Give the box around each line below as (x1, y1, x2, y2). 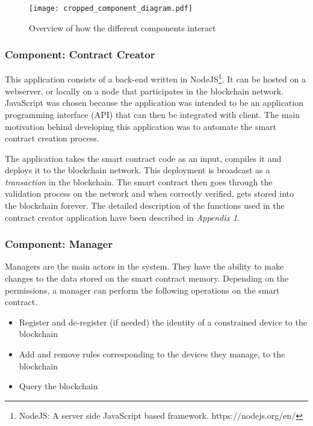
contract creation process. (5, 132, 99, 144)
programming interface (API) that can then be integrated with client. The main (5, 108, 300, 120)
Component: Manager (5, 236, 113, 252)
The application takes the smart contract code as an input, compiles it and (5, 152, 282, 164)
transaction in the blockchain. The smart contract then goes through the (5, 175, 273, 188)
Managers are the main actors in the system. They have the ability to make (5, 260, 284, 273)
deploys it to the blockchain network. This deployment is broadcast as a (5, 164, 270, 176)
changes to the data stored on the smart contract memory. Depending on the (5, 272, 289, 285)
